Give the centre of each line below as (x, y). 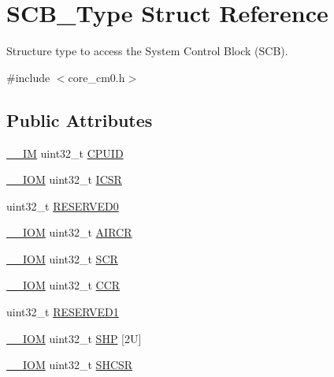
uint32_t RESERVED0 (63, 205)
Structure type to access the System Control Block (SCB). (147, 51)
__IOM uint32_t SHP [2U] (74, 338)
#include (28, 77)
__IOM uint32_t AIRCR (69, 232)
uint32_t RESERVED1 (63, 312)
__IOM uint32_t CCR (63, 285)
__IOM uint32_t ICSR (64, 179)
